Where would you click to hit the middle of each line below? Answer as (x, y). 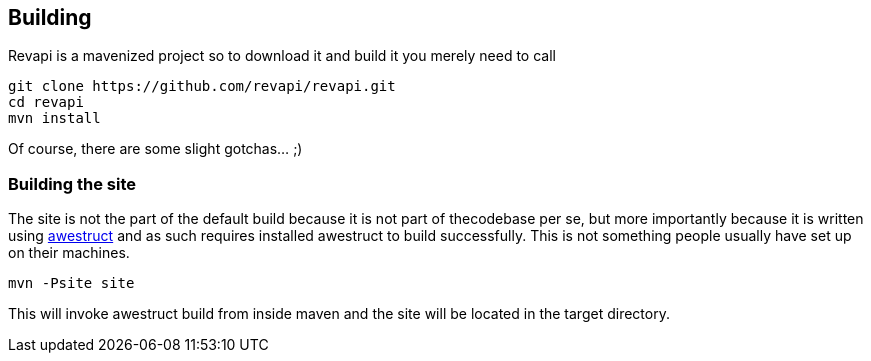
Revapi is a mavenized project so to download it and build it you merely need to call (282, 56)
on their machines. (69, 253)
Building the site (72, 183)
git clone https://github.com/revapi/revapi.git (202, 86)
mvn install (54, 118)
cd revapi (46, 102)
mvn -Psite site (71, 283)
